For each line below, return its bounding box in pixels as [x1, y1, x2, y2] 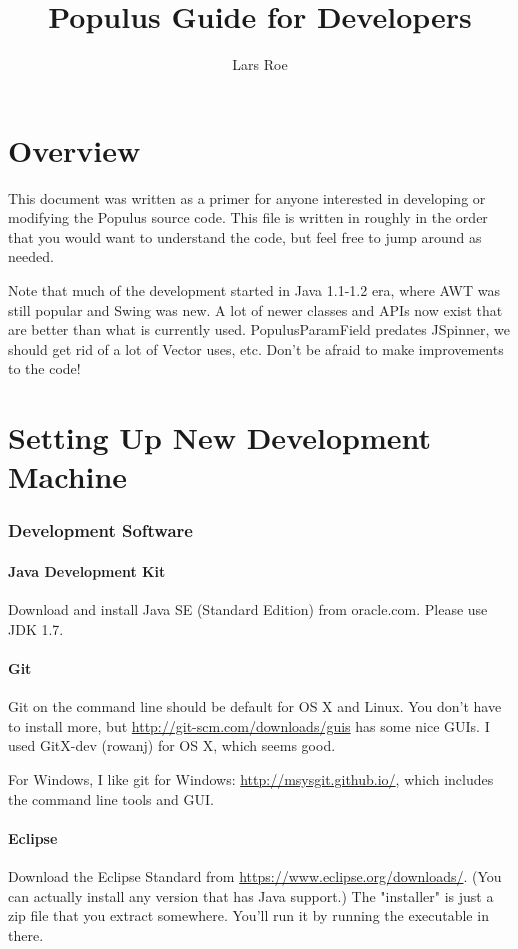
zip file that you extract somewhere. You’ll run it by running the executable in [8, 905, 489, 926]
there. [8, 924, 44, 945]
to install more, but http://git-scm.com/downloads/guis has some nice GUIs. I [8, 715, 490, 736]
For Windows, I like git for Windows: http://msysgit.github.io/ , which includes [8, 768, 494, 789]
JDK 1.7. [8, 618, 64, 639]
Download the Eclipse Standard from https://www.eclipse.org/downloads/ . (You [8, 865, 502, 886]
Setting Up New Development [8, 417, 431, 458]
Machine [8, 456, 128, 497]
